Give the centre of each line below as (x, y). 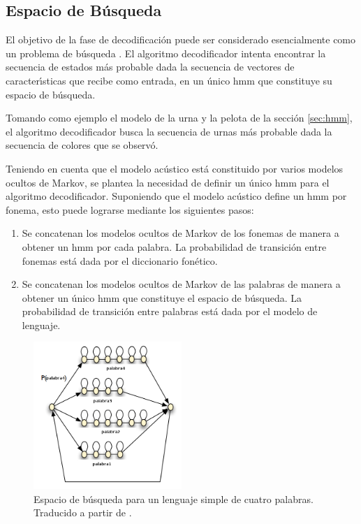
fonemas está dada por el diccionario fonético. (120, 260)
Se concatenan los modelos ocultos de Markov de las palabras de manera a (181, 284)
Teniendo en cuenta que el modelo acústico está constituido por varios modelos (175, 168)
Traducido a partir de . (83, 512)
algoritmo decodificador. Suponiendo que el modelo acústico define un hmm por (176, 196)
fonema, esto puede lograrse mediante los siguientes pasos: (130, 209)
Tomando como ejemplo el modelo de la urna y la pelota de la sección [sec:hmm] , (179, 118)
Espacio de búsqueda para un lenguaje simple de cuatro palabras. (174, 498)
